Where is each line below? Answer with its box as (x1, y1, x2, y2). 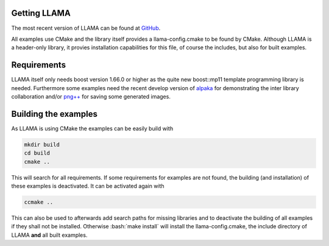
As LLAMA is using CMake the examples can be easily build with (11, 125, 174, 132)
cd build (24, 150, 51, 156)
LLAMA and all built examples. (11, 231, 88, 239)
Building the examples (11, 108, 97, 119)
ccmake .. (24, 199, 54, 206)
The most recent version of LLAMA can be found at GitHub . (11, 24, 161, 32)
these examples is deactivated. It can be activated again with (11, 183, 164, 190)
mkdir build (24, 141, 60, 148)
